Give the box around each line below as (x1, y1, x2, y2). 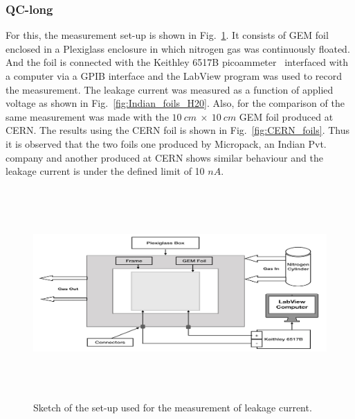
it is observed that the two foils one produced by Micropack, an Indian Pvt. (6, 136, 327, 151)
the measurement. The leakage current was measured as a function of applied (6, 82, 334, 96)
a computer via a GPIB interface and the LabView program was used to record (6, 69, 342, 83)
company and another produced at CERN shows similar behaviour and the (6, 150, 323, 164)
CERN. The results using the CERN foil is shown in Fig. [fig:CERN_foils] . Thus (6, 123, 350, 137)
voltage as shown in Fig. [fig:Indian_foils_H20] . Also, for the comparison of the (6, 96, 345, 110)
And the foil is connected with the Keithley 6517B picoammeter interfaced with (6, 55, 349, 69)
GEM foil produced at (239, 109, 334, 123)
